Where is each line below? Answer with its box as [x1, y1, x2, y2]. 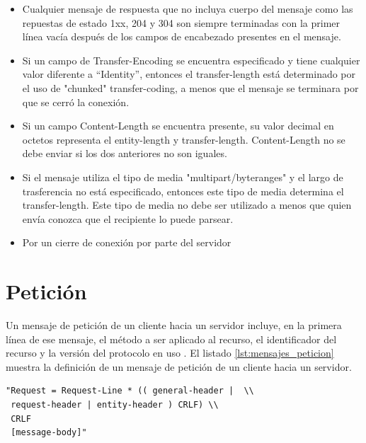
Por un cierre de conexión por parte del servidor [22, 235, 231, 250]
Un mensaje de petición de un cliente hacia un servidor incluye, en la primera [6, 318, 342, 333]
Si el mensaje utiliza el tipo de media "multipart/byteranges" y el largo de [22, 169, 343, 184]
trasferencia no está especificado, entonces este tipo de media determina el [22, 183, 344, 198]
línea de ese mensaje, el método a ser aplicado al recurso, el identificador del [6, 331, 337, 346]
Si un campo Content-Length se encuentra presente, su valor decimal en [22, 118, 334, 133]
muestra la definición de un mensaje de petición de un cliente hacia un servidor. [6, 359, 352, 374]
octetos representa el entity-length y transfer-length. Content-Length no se [22, 132, 345, 146]
